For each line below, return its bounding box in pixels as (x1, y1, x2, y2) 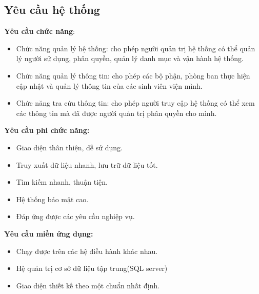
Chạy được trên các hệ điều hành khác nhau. (16, 245, 158, 256)
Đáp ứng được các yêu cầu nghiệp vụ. (16, 211, 135, 222)
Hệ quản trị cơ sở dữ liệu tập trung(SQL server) (16, 263, 168, 273)
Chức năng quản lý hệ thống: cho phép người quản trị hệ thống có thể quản (16, 43, 255, 53)
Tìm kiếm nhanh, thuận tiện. (16, 177, 108, 187)
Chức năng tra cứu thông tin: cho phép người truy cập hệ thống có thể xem (16, 97, 255, 108)
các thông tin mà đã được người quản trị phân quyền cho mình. (16, 107, 217, 118)
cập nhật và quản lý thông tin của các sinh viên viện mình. (16, 80, 203, 91)
